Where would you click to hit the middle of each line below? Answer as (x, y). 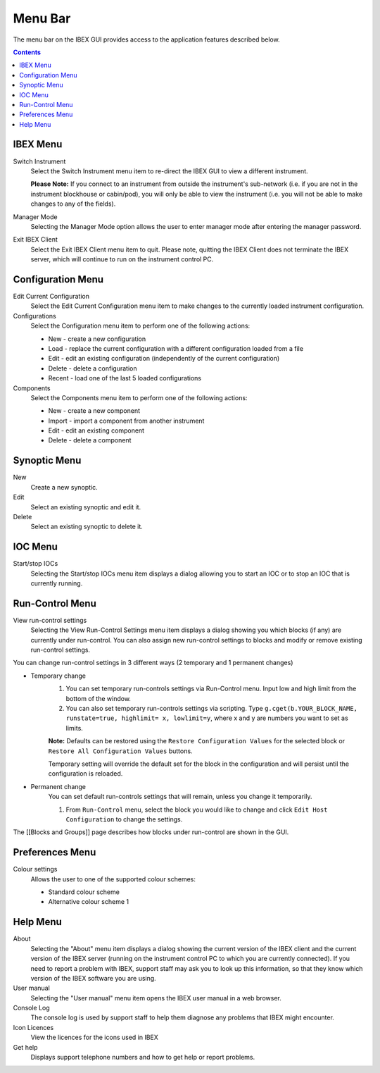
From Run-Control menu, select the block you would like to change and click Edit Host (197, 810)
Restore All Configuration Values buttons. (120, 751)
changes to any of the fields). (73, 204)
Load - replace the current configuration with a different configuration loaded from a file (176, 348)
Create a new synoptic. (64, 487)
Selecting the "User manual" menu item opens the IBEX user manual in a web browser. (156, 998)
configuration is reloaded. (85, 774)
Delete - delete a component (90, 440)
